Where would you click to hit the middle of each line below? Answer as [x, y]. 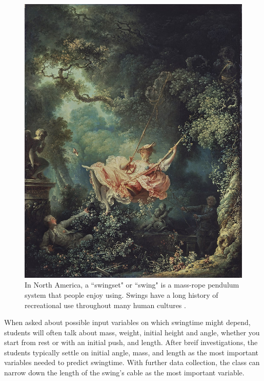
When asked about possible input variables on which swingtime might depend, [127, 322]
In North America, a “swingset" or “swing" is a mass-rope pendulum [132, 285]
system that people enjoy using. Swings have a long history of [121, 294]
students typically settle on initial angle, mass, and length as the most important [131, 352]
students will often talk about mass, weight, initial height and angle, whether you [132, 332]
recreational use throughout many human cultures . [105, 305]
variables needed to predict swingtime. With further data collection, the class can [132, 362]
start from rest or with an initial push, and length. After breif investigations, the [131, 342]
